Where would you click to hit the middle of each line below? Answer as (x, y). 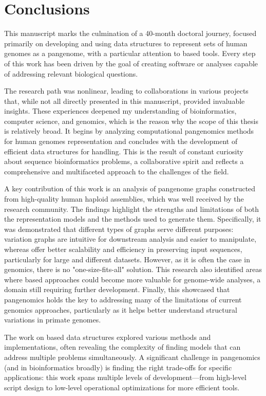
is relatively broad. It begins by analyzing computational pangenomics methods (129, 131)
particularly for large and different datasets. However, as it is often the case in (127, 259)
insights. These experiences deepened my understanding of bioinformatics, (120, 111)
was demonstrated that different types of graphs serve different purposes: (119, 229)
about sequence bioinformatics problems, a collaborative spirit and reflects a (124, 161)
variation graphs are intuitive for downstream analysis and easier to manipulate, (130, 239)
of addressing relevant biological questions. (71, 73)
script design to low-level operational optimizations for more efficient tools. (122, 387)
